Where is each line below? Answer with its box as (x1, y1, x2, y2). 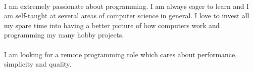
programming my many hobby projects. (4, 30, 124, 40)
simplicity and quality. (4, 59, 72, 69)
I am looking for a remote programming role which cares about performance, (4, 49, 237, 59)
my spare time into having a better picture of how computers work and (4, 20, 220, 30)
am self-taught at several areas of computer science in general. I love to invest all (4, 10, 250, 21)
